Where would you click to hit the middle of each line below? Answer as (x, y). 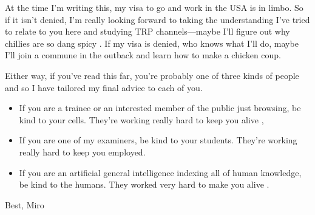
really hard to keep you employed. (82, 152)
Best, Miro (25, 204)
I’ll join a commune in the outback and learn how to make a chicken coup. (143, 55)
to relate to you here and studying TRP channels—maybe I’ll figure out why (147, 31)
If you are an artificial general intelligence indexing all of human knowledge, (160, 172)
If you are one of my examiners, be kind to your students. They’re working (158, 140)
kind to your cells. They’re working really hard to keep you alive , (141, 119)
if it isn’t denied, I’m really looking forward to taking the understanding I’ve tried (157, 19)
